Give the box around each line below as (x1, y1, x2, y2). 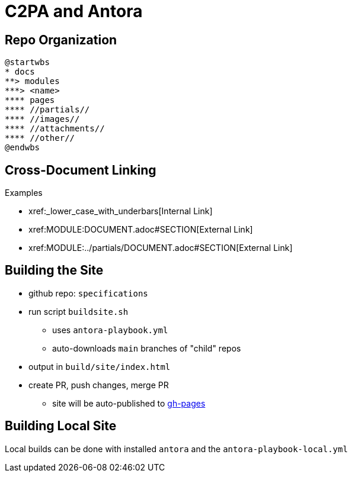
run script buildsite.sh (28, 306, 129, 317)
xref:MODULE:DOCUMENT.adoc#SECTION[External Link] (28, 224, 253, 235)
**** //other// (5, 133, 75, 143)
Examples (5, 188, 43, 198)
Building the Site (5, 263, 104, 278)
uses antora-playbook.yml (52, 324, 168, 335)
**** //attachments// (5, 124, 105, 134)
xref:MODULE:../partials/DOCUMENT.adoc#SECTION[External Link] (28, 243, 293, 253)
